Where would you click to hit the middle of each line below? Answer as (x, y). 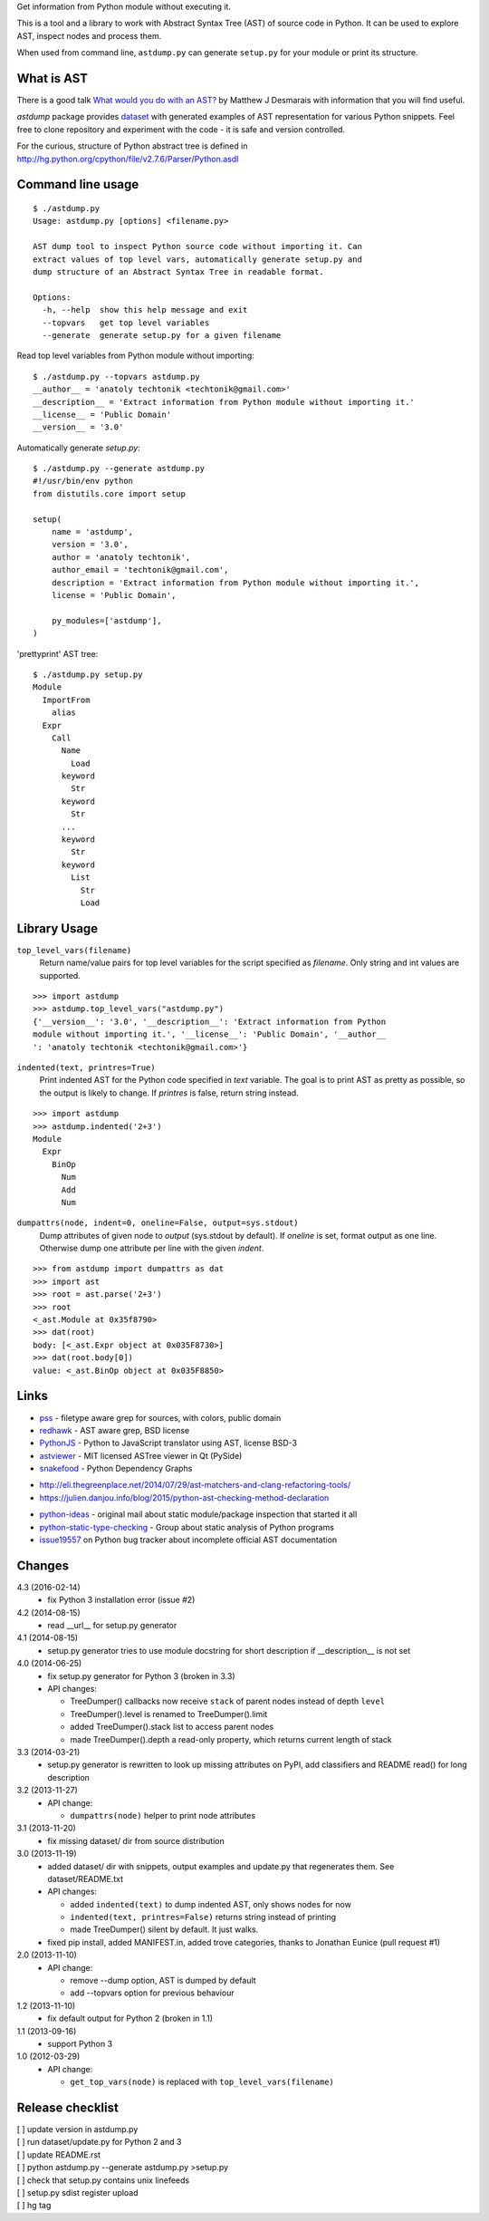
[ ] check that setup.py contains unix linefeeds (103, 2180)
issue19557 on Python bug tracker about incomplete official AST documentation (188, 1540)
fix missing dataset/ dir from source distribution (136, 1840)
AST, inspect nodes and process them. (89, 35)
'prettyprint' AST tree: (58, 653)
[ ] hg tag (34, 2206)
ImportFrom (66, 700)
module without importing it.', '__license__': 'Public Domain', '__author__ (210, 1034)
